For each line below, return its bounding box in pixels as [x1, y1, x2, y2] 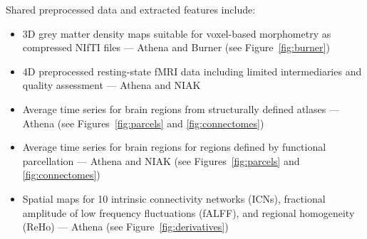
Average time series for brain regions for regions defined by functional [22, 139, 326, 154]
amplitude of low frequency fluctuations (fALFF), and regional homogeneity [22, 205, 355, 220]
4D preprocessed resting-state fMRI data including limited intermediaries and [22, 63, 362, 78]
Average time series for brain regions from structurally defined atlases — [22, 101, 339, 116]
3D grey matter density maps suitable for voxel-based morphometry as [22, 26, 331, 41]
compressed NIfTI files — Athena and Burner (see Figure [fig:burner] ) [22, 40, 330, 55]
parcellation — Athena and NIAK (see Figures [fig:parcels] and [22, 153, 300, 168]
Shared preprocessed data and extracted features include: [6, 2, 256, 16]
